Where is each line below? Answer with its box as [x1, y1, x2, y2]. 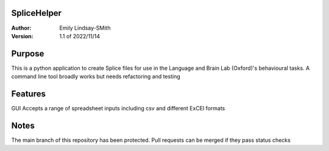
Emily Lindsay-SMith [59, 24, 111, 32]
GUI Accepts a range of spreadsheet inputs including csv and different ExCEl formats [11, 105, 225, 112]
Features [11, 89, 46, 99]
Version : [11, 32, 34, 39]
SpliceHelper [11, 8, 62, 18]
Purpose [11, 49, 44, 59]
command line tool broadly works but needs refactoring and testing [11, 73, 180, 80]
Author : [11, 24, 32, 32]
